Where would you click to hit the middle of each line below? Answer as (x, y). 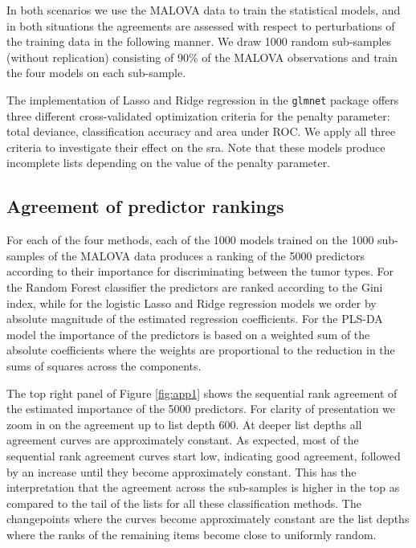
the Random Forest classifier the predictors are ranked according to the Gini (195, 286)
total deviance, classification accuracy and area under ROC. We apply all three (201, 131)
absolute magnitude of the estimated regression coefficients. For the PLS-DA (195, 319)
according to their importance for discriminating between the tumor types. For (200, 271)
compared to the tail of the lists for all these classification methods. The (184, 503)
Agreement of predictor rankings (145, 206)
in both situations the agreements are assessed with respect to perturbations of (201, 25)
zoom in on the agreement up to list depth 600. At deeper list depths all (184, 424)
